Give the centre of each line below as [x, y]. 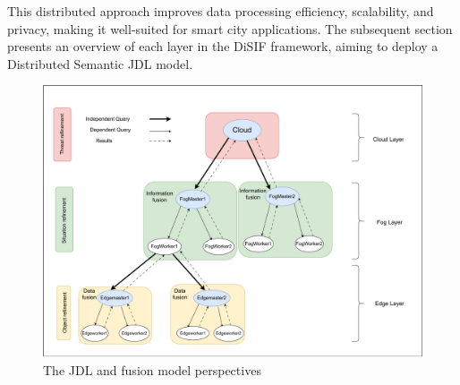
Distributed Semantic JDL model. [100, 63]
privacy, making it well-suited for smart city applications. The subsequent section [230, 28]
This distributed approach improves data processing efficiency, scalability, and [221, 11]
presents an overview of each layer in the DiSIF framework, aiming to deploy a [223, 46]
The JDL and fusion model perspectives [152, 369]
